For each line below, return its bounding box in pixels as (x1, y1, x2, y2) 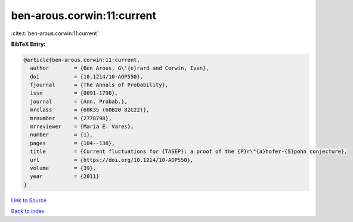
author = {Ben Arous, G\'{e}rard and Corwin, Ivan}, (30, 65, 209, 71)
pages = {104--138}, (30, 140, 116, 146)
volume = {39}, (30, 165, 97, 171)
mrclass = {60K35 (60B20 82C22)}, (30, 107, 150, 113)
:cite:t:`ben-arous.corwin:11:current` (11, 30, 99, 37)
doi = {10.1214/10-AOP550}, (30, 73, 143, 80)
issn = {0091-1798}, (30, 90, 119, 96)
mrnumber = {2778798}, (30, 115, 112, 121)
